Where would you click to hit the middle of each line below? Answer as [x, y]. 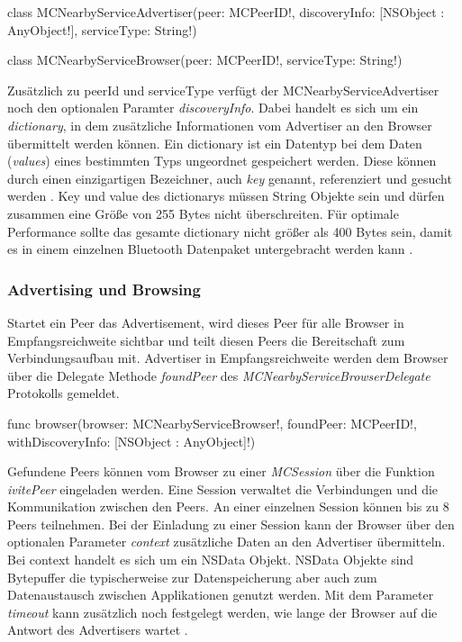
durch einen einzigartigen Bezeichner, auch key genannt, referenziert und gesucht [230, 178]
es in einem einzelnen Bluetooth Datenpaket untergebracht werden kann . [210, 249]
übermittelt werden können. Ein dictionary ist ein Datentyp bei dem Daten [215, 143]
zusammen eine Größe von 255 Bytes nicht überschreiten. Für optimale [203, 213]
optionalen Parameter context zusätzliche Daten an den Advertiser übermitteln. [226, 542]
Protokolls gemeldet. [63, 393]
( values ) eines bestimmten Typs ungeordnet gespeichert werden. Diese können [222, 161]
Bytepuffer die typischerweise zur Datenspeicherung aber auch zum [192, 577]
